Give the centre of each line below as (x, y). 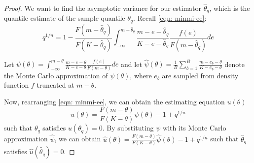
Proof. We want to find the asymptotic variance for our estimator (103, 8)
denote (235, 64)
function (17, 85)
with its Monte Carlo (195, 128)
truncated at (55, 85)
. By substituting (128, 128)
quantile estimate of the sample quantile (65, 18)
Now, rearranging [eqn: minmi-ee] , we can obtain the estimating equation (114, 101)
